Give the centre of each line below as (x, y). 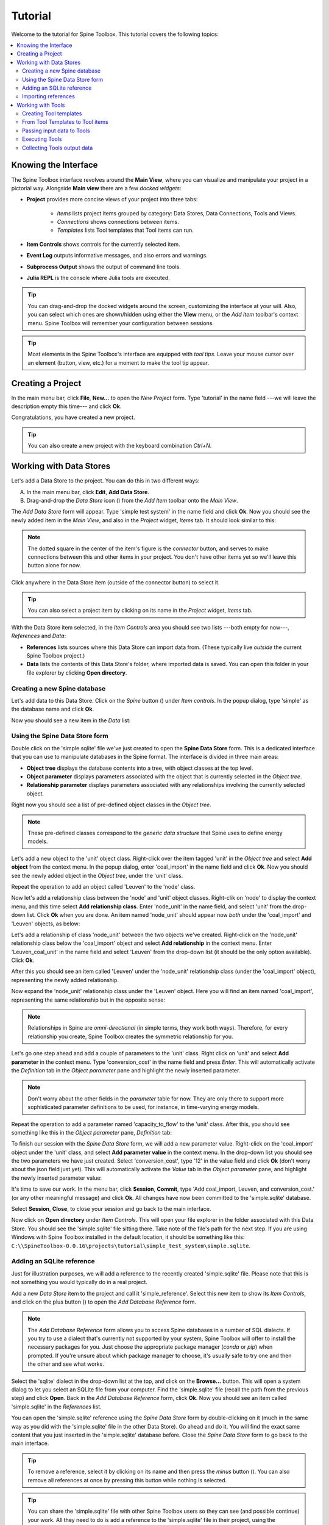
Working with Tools (41, 105)
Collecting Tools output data (58, 148)
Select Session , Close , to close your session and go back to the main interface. (111, 1209)
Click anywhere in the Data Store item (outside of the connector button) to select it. (115, 582)
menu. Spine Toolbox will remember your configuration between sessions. (121, 323)
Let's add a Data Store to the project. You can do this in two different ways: (105, 481)
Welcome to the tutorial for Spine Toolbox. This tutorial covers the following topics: (115, 34)
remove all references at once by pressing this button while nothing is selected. (127, 1480)
